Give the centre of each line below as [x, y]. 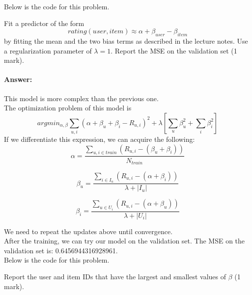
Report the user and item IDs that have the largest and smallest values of [115, 277]
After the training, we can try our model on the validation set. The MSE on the [125, 241]
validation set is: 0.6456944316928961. [61, 250]
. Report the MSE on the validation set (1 [174, 50]
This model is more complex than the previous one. [81, 98]
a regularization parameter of [48, 50]
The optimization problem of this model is [68, 108]
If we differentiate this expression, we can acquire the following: [99, 139]
